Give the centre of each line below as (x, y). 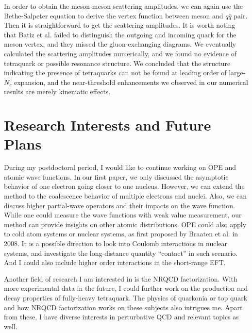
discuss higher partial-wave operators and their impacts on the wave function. (119, 205)
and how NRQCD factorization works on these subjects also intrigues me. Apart (123, 307)
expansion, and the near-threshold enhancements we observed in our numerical (131, 82)
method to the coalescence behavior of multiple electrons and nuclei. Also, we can (125, 196)
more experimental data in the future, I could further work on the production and (126, 288)
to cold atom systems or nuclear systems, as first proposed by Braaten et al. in (121, 234)
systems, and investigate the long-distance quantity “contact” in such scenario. (121, 253)
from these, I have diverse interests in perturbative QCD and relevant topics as (121, 317)
